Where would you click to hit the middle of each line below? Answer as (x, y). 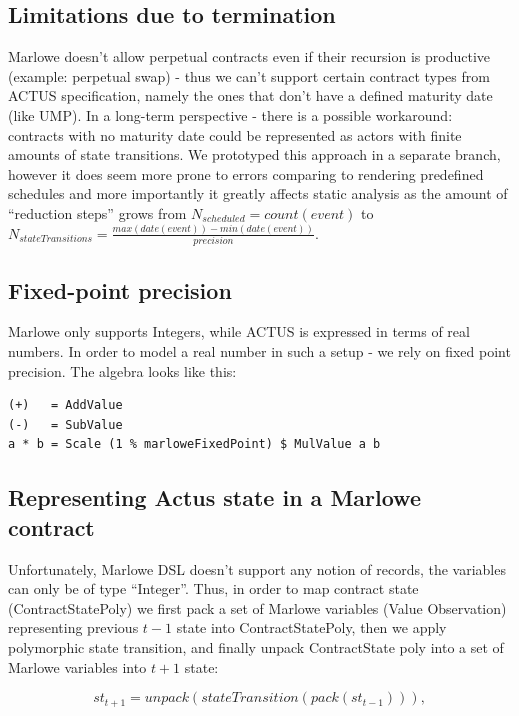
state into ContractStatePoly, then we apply (311, 627)
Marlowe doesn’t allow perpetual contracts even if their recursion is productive (249, 56)
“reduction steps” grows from (97, 212)
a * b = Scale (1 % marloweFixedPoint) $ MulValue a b (194, 444)
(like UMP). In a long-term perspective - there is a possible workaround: (230, 114)
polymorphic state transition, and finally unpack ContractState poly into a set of (256, 646)
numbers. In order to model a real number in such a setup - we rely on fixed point (259, 351)
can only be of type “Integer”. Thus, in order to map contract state (213, 588)
